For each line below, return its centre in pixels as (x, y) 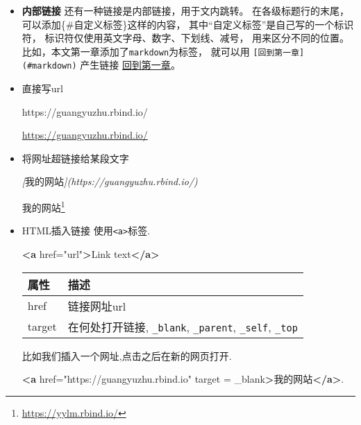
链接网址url (97, 306)
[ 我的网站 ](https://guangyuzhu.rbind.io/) (110, 181)
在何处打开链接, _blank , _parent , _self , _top (183, 327)
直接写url (42, 88)
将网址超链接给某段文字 (75, 158)
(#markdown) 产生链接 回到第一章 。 (101, 65)
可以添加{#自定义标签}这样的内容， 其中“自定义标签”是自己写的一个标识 (188, 24)
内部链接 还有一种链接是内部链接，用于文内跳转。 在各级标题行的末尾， (186, 10)
